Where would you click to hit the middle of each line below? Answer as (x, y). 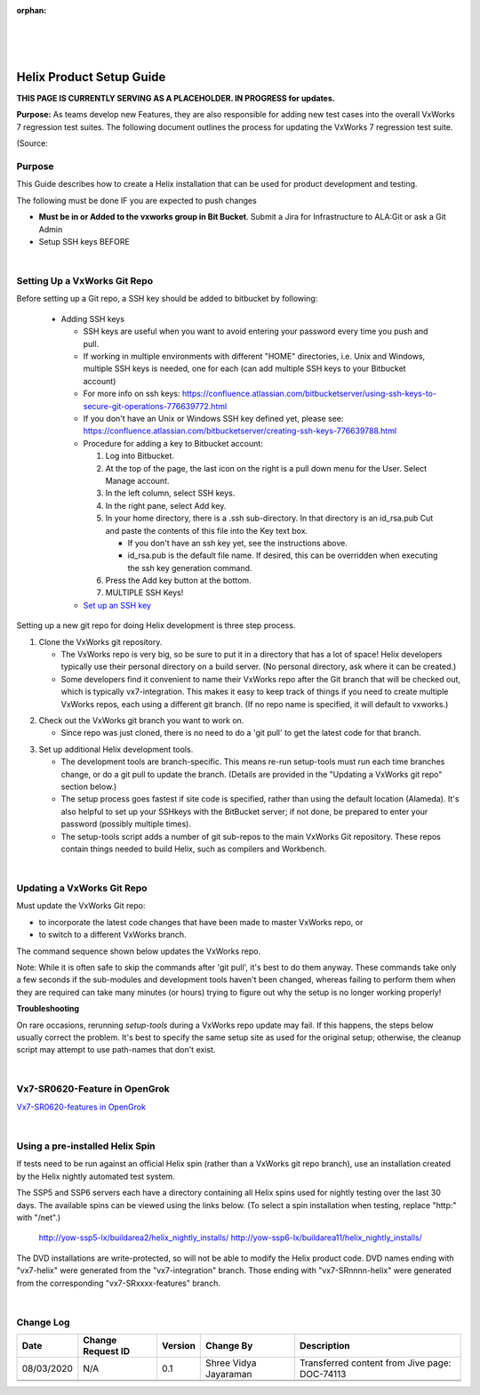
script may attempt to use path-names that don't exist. (116, 1050)
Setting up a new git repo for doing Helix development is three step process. (156, 625)
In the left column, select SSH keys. (170, 493)
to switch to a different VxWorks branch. (112, 935)
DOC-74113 (323, 1375)
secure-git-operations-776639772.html (155, 406)
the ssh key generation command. (190, 568)
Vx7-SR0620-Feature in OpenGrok (93, 1089)
